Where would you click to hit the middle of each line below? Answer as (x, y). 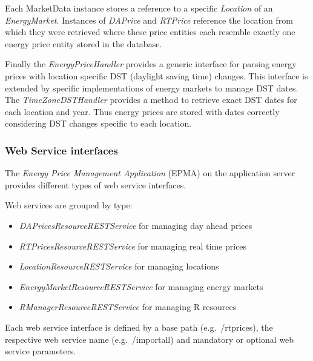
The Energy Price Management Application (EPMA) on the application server (150, 173)
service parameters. (41, 351)
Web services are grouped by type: (69, 205)
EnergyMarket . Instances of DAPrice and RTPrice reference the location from (149, 20)
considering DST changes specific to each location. (98, 123)
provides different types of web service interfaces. (96, 184)
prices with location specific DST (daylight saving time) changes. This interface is (156, 75)
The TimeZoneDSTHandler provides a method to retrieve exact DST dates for (151, 100)
